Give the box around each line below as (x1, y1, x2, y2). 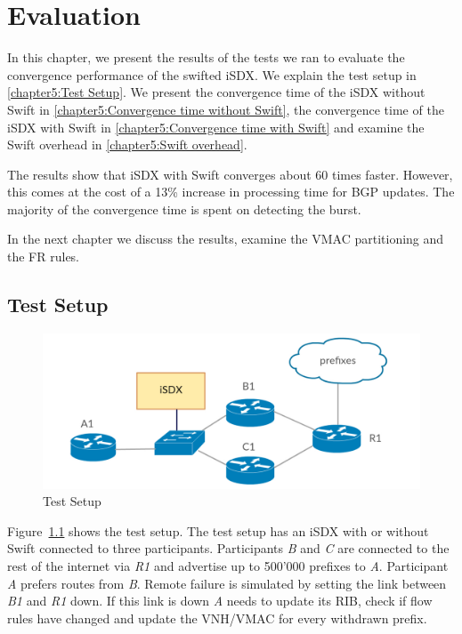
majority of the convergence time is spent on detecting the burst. (7, 199, 361, 218)
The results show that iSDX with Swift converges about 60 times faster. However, (7, 165, 453, 183)
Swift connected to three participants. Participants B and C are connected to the (7, 539, 450, 558)
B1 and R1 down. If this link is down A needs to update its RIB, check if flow (7, 591, 433, 610)
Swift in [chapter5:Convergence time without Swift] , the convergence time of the (7, 100, 444, 118)
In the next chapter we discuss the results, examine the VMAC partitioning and (7, 229, 444, 248)
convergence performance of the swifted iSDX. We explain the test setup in (7, 65, 417, 84)
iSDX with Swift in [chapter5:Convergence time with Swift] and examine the (7, 117, 425, 136)
